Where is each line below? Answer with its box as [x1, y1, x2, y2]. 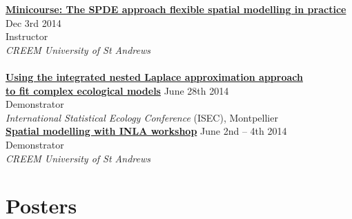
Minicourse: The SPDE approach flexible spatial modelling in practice [6, 2, 346, 16]
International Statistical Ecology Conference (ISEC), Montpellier [6, 110, 278, 124]
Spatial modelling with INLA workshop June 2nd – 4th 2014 [6, 124, 287, 138]
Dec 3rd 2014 [6, 15, 61, 30]
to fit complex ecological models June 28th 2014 [6, 83, 229, 97]
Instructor [6, 29, 48, 44]
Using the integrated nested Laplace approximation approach [6, 69, 303, 84]
